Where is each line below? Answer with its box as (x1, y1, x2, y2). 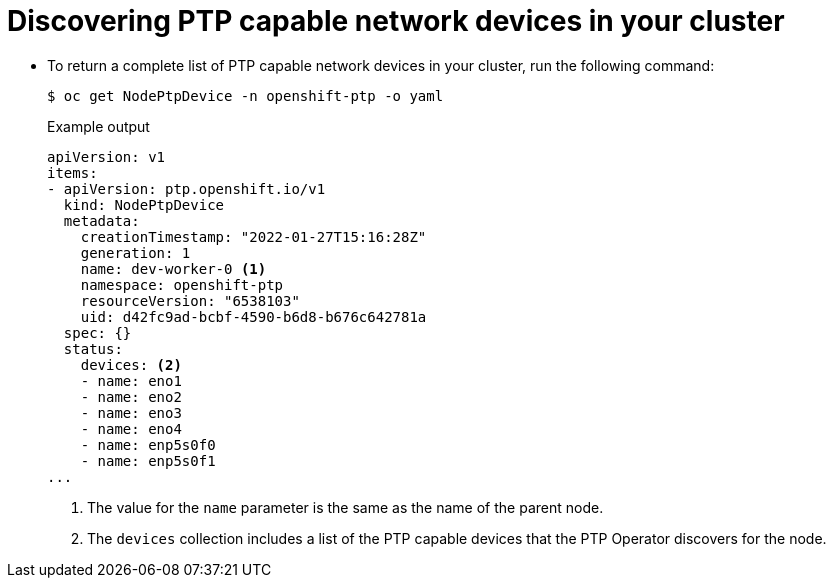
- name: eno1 (80, 372, 182, 389)
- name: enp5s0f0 (80, 436, 216, 453)
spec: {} (63, 324, 132, 341)
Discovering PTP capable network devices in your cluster (7, 4, 785, 38)
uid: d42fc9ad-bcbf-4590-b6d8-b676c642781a (80, 308, 427, 325)
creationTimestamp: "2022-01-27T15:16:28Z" (80, 228, 427, 245)
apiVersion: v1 (47, 148, 166, 165)
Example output (47, 117, 150, 135)
